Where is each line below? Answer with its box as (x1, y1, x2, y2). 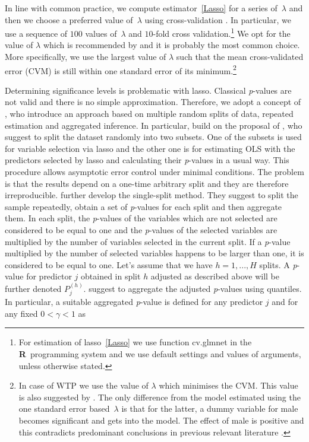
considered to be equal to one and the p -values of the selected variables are (5, 224, 278, 236)
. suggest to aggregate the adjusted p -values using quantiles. (83, 282, 302, 294)
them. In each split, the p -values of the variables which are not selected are (5, 212, 278, 224)
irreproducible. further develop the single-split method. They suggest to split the (5, 189, 298, 201)
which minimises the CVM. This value (159, 379, 298, 392)
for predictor (26, 270, 72, 282)
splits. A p (259, 258, 297, 271)
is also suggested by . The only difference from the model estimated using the (18, 390, 301, 403)
